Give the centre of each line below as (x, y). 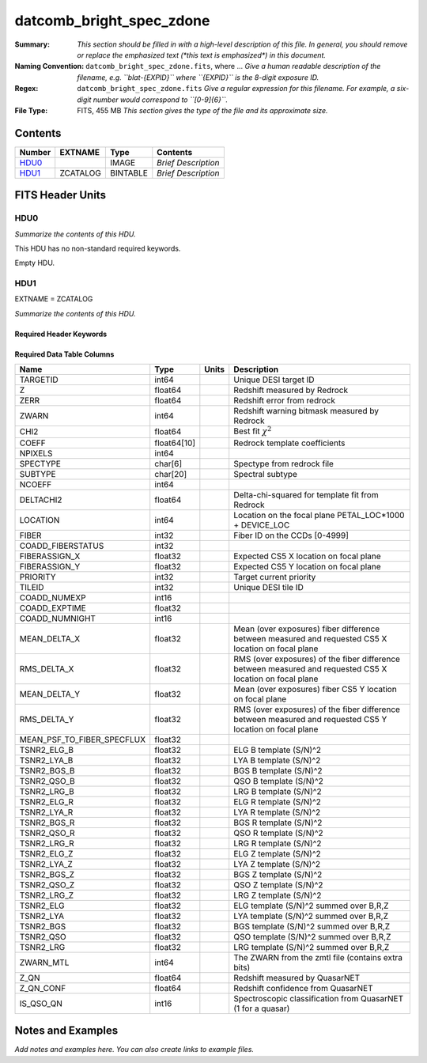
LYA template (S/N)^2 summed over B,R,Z (311, 916)
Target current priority (275, 577)
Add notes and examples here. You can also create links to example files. (134, 1050)
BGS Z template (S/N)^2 (278, 874)
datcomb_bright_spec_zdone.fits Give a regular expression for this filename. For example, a (236, 89)
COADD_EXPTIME (53, 607)
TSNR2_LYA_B (46, 760)
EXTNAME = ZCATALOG (54, 299)
